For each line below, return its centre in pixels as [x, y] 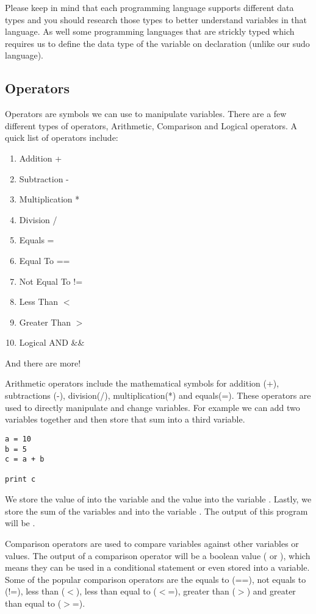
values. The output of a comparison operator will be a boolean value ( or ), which [158, 555]
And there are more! [43, 362]
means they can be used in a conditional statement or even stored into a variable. [157, 567]
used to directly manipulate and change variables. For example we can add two [153, 407]
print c [20, 480]
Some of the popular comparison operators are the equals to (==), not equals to [156, 579]
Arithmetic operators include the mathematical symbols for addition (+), [142, 383]
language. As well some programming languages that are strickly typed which [150, 31]
